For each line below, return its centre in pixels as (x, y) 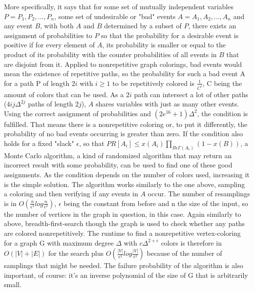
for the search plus (76, 253)
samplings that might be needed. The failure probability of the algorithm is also (124, 265)
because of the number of (184, 253)
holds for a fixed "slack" (39, 143)
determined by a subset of (143, 26)
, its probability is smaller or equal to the (164, 45)
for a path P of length (37, 83)
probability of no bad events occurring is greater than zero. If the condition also (124, 134)
